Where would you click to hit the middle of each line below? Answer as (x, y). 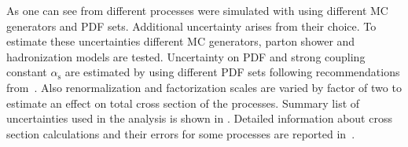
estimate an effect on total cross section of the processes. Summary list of (183, 103)
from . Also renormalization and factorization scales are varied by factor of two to (204, 87)
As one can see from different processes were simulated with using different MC (197, 10)
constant (27, 72)
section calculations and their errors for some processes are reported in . (181, 133)
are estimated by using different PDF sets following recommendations (232, 72)
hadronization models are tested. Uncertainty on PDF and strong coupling (186, 56)
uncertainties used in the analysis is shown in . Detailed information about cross (199, 118)
